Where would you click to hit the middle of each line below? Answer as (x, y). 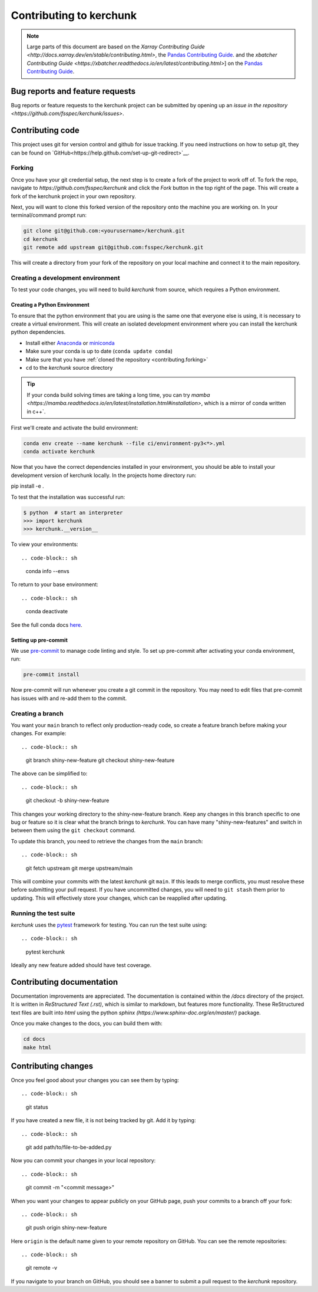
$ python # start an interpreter (73, 512)
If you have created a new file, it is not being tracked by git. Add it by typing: (103, 1120)
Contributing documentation (64, 982)
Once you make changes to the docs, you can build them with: (87, 1024)
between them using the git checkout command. (73, 830)
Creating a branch (37, 714)
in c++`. (36, 411)
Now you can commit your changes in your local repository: (83, 1161)
